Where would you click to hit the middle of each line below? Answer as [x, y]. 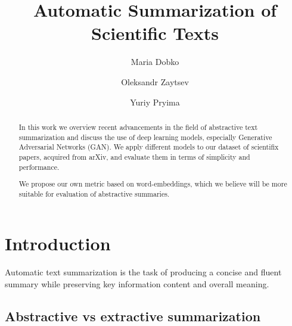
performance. [39, 167]
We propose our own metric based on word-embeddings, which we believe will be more [153, 184]
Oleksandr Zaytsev [155, 81]
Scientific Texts [155, 33]
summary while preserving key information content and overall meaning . [137, 283]
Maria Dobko [155, 62]
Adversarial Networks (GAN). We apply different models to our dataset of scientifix [149, 147]
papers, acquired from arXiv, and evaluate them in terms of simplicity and [134, 156]
